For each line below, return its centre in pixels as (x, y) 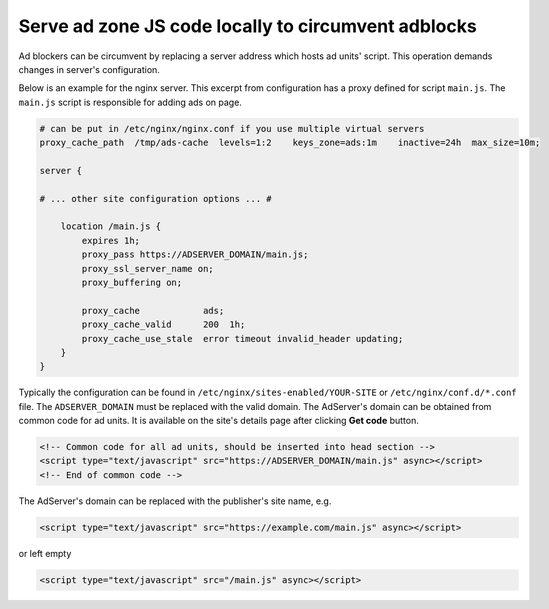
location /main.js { (111, 226)
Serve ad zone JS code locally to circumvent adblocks (247, 26)
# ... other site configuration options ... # (155, 198)
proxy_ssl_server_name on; (147, 268)
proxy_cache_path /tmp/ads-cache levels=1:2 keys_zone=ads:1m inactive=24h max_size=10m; (290, 143)
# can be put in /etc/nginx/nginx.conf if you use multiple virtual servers (232, 128)
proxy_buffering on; (132, 282)
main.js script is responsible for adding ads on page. (130, 102)
